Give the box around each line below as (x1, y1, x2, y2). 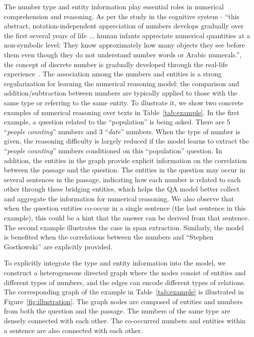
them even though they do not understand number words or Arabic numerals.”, (4, 49, 242, 59)
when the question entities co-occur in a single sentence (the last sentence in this (4, 203, 246, 213)
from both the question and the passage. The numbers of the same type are (4, 306, 231, 316)
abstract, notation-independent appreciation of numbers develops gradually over (4, 21, 244, 31)
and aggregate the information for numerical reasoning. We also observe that (4, 193, 234, 203)
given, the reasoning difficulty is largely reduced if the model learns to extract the (4, 136, 249, 146)
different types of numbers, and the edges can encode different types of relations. (4, 277, 246, 287)
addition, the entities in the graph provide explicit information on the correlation (4, 155, 247, 165)
